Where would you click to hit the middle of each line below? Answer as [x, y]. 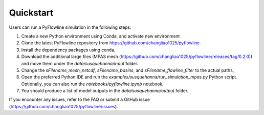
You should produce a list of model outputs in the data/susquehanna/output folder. [105, 91]
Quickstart [31, 13]
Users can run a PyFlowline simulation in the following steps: [70, 27]
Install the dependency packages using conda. [68, 50]
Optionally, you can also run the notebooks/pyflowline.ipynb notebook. [92, 84]
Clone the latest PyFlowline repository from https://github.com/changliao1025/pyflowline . [111, 43]
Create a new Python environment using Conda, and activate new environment [101, 36]
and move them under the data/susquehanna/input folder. [80, 63]
